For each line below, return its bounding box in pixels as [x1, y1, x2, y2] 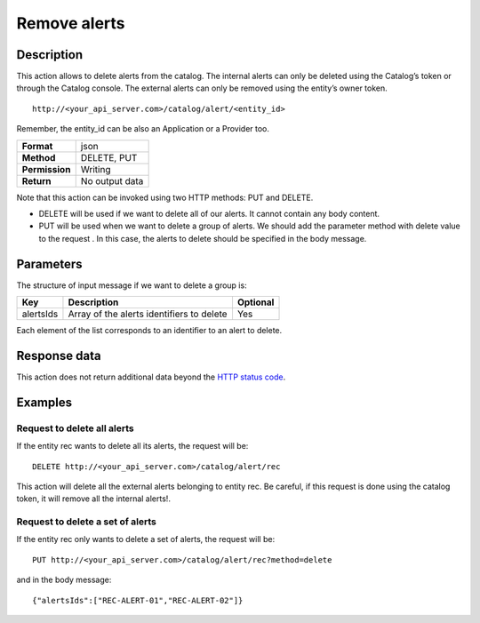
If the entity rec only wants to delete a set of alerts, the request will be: [16, 534, 276, 545]
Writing [80, 163, 111, 175]
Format [21, 140, 53, 152]
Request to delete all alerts [16, 422, 134, 435]
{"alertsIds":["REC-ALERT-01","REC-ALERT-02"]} [32, 595, 244, 605]
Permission [21, 163, 71, 175]
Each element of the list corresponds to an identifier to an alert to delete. [16, 325, 283, 336]
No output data [80, 174, 144, 187]
